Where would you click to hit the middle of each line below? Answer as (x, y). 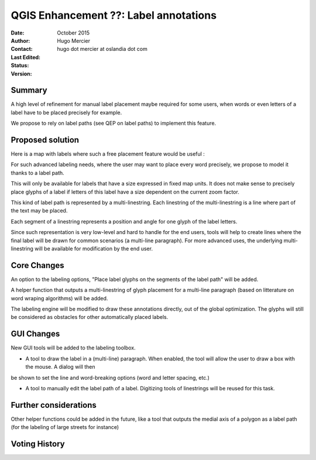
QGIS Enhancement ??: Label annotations (114, 15)
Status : (20, 66)
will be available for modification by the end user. (94, 248)
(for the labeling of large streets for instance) (65, 427)
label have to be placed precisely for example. (66, 112)
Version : (21, 74)
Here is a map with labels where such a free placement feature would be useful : (108, 154)
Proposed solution (45, 140)
